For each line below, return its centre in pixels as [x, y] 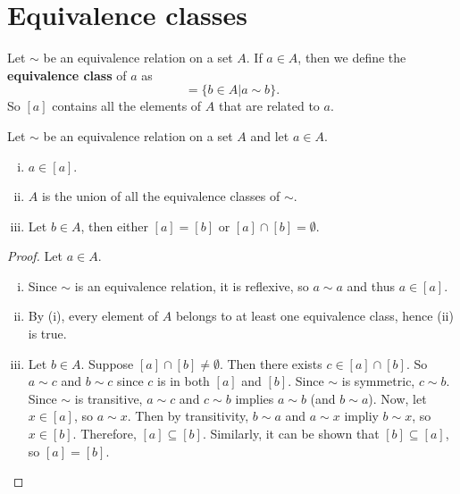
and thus [371, 285]
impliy [361, 416]
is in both [184, 381]
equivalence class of [67, 75]
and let [270, 135]
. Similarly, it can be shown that [291, 434]
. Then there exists [271, 363]
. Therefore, [105, 434]
